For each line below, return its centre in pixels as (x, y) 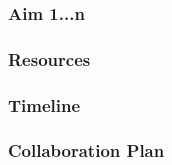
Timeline (44, 104)
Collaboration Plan (86, 150)
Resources (49, 58)
